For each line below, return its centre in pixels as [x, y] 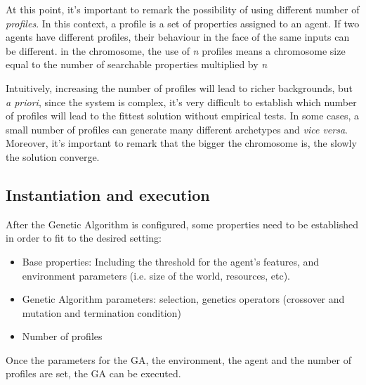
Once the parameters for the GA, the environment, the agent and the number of [178, 359]
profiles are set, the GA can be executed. [93, 373]
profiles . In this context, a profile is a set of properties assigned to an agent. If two [183, 23]
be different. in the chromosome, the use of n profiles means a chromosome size [176, 50]
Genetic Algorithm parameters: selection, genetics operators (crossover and [183, 299]
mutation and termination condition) [102, 312]
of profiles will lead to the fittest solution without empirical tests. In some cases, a [183, 116]
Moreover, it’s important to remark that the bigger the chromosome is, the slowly [181, 143]
